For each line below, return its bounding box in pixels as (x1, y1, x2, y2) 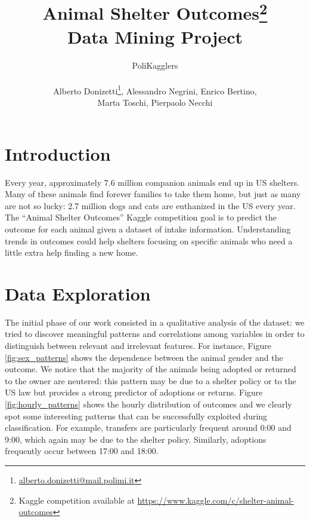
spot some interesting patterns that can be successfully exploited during (5, 409, 268, 422)
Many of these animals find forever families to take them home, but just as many (5, 188, 301, 200)
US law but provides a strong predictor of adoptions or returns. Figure (5, 386, 263, 399)
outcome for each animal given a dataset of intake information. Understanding (5, 222, 291, 235)
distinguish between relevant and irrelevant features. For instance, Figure (5, 339, 272, 352)
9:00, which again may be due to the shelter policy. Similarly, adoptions (5, 433, 266, 445)
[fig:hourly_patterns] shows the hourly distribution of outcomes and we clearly (5, 398, 292, 410)
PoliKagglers (132, 59, 178, 71)
